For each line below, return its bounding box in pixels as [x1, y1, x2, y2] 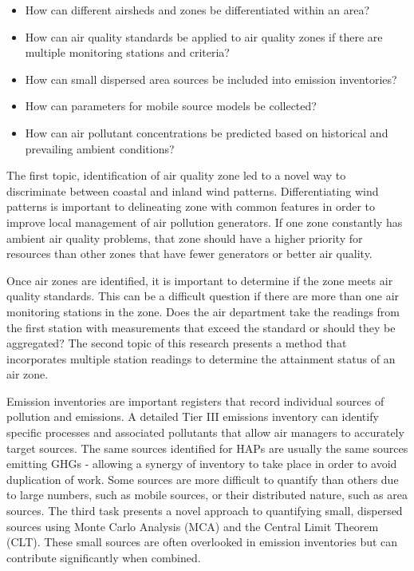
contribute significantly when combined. [6, 549, 201, 565]
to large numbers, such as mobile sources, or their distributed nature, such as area [6, 486, 408, 503]
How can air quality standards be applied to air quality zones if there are [25, 28, 383, 45]
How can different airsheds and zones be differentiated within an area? [25, 2, 370, 18]
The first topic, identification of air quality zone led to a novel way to [6, 167, 346, 184]
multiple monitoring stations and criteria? [25, 44, 230, 61]
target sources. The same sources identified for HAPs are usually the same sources [6, 439, 408, 456]
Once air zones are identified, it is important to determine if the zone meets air [6, 272, 393, 288]
